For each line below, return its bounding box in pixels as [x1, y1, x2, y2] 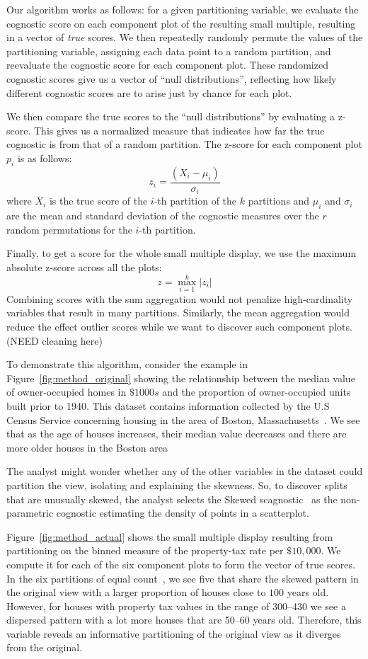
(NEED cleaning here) [6, 333, 103, 348]
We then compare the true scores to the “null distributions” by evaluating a [6, 109, 335, 124]
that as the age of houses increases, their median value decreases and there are [6, 426, 347, 441]
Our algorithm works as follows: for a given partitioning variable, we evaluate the [6, 2, 359, 16]
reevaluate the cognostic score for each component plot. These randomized [6, 57, 328, 72]
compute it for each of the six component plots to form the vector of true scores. [6, 556, 355, 571]
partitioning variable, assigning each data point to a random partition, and [6, 43, 331, 58]
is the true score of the [49, 193, 148, 208]
